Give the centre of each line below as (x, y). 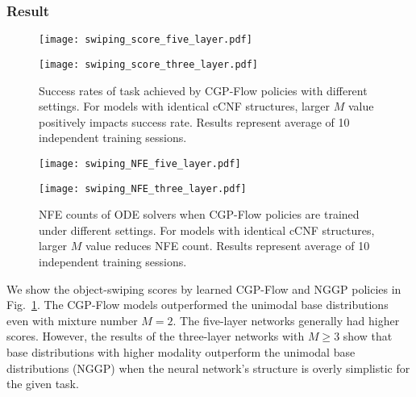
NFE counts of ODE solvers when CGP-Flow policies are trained (199, 214)
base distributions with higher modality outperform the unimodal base (181, 351)
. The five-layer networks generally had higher (286, 320)
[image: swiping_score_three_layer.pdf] (149, 64)
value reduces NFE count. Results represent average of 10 (228, 246)
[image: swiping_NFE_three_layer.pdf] (143, 188)
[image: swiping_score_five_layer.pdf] (146, 40)
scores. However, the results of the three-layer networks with (156, 336)
